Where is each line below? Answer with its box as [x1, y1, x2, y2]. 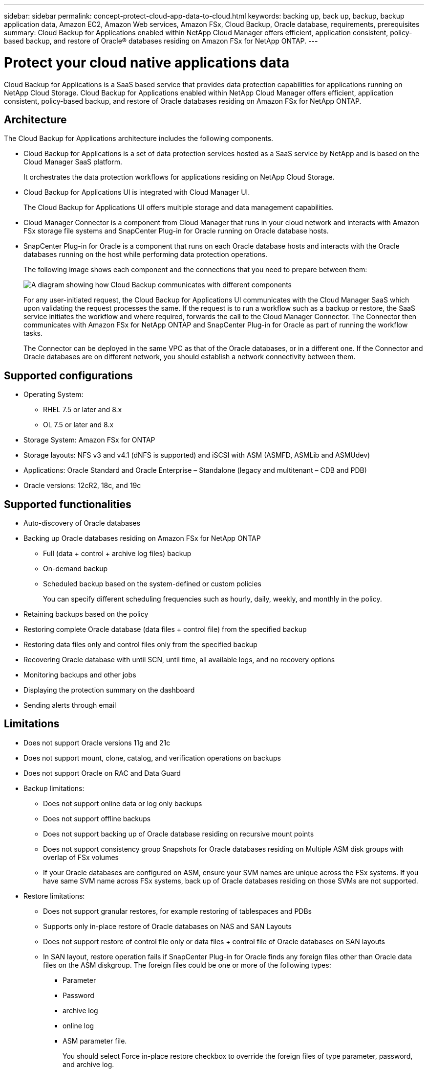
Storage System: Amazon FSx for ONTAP [23, 436, 155, 444]
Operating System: [23, 390, 84, 399]
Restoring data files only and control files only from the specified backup [23, 640, 257, 649]
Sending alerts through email [23, 701, 116, 710]
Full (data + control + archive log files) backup [43, 549, 192, 558]
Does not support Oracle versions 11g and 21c [23, 738, 171, 747]
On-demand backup [43, 564, 108, 573]
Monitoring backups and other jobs [23, 671, 136, 679]
